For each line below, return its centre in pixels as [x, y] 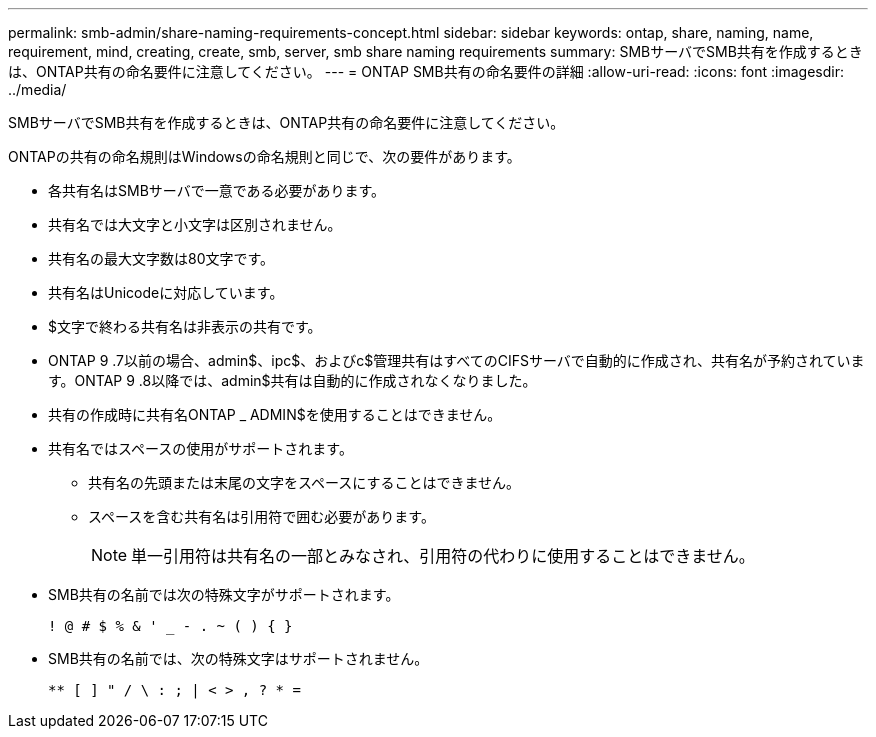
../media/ [37, 89]
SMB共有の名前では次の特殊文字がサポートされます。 [224, 594]
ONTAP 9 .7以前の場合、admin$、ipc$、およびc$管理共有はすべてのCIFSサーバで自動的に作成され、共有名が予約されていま [456, 360]
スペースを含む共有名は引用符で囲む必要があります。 [261, 516]
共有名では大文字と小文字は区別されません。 [195, 224]
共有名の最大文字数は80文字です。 [161, 258]
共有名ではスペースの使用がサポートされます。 [200, 448]
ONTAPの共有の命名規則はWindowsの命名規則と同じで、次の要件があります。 [264, 156]
